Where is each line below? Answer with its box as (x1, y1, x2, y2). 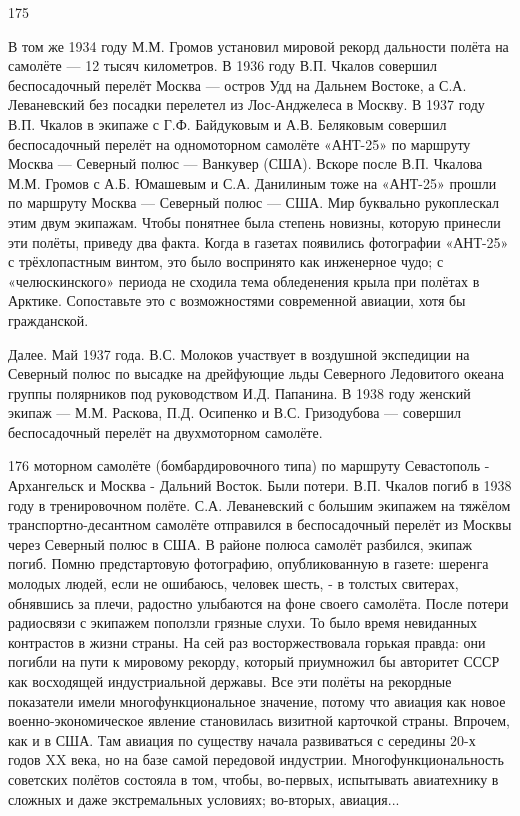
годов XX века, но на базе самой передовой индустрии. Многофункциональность (8, 749, 504, 770)
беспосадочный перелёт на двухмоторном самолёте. (8, 421, 323, 442)
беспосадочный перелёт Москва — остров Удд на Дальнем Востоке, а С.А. (8, 74, 467, 95)
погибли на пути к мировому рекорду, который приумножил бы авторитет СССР (8, 651, 500, 672)
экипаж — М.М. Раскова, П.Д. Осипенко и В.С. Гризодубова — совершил (8, 402, 461, 423)
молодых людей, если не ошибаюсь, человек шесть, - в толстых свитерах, (8, 573, 459, 594)
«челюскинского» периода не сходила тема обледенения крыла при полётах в (8, 270, 480, 291)
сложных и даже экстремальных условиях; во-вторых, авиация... (8, 788, 400, 809)
